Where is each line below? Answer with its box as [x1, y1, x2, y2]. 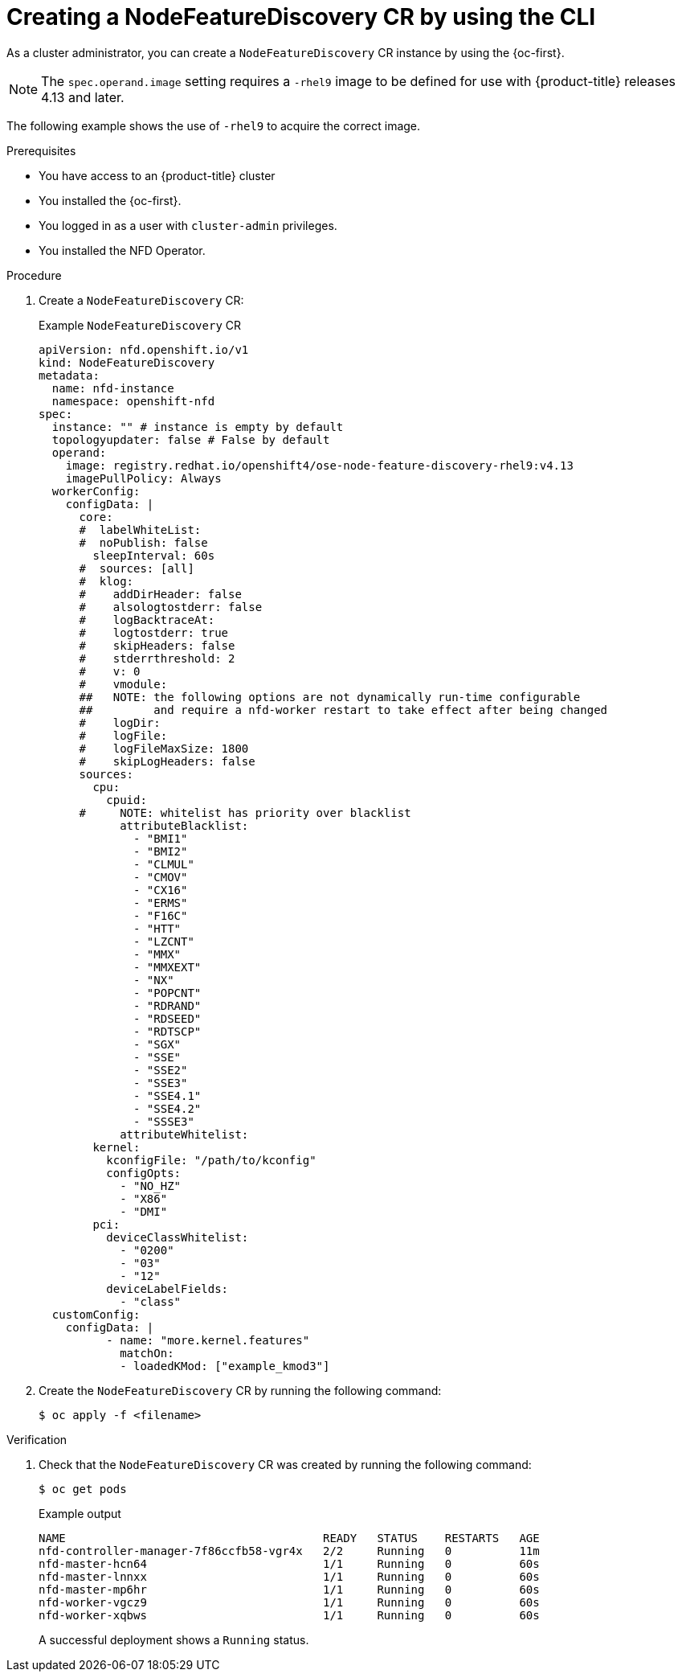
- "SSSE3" [133, 1114, 194, 1128]
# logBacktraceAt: [79, 613, 215, 626]
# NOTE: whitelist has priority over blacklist [79, 806, 411, 819]
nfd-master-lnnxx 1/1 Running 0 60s [39, 1569, 540, 1583]
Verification [6, 1432, 67, 1446]
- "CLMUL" [133, 857, 194, 871]
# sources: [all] [79, 561, 194, 575]
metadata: [39, 368, 100, 382]
